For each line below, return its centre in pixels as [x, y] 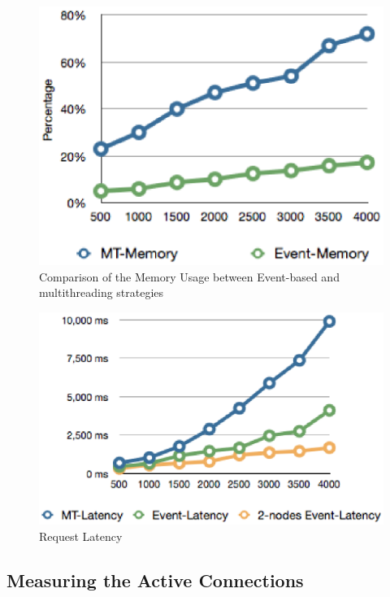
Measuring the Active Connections [155, 580]
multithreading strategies [102, 292]
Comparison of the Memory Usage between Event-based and [189, 276]
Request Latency [81, 536]
